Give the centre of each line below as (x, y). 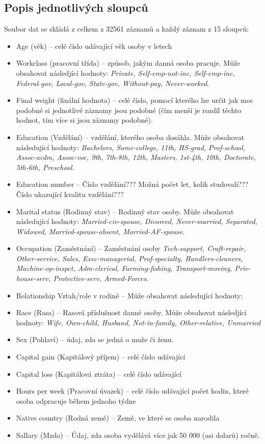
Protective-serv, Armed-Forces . (101, 278)
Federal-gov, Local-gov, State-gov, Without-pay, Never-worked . (113, 83)
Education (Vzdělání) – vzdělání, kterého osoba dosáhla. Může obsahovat (130, 137)
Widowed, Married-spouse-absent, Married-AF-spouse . (100, 231)
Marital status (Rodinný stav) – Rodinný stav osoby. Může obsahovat (125, 211)
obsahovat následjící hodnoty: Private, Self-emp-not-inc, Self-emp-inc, (125, 73)
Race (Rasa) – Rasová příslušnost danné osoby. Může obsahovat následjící (131, 312)
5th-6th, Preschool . (45, 167)
